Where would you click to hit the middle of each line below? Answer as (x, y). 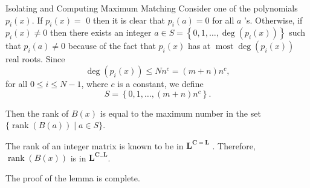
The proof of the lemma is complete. (73, 177)
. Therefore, (234, 145)
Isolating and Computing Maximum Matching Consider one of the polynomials (152, 8)
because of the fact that (112, 46)
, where (95, 83)
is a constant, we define (160, 83)
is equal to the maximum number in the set (180, 113)
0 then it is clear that (126, 20)
